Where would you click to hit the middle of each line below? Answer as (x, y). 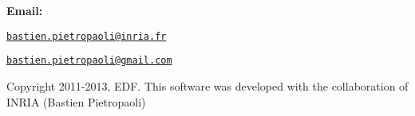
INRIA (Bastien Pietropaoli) (76, 101)
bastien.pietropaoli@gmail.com (89, 61)
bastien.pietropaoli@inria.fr (87, 36)
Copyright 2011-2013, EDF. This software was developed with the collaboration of (207, 85)
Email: (25, 10)
